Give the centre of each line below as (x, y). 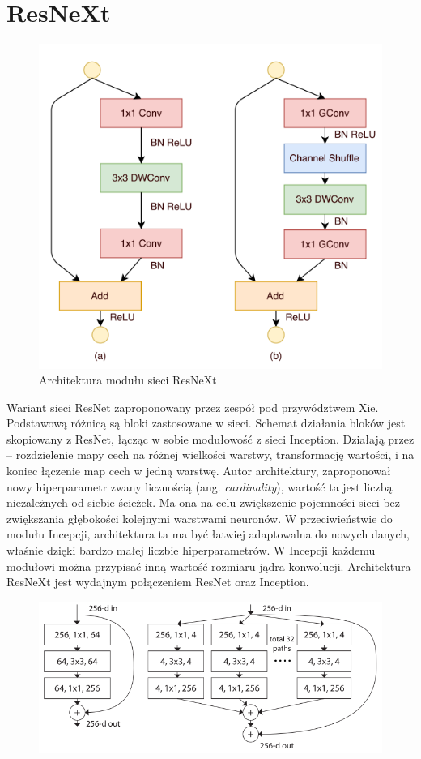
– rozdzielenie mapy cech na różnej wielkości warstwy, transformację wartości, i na (210, 455)
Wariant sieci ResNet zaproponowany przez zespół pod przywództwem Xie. (193, 407)
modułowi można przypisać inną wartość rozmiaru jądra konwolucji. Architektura (209, 566)
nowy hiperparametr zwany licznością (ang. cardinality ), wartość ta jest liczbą (200, 486)
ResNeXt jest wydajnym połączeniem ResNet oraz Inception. (158, 582)
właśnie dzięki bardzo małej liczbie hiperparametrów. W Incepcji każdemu (191, 550)
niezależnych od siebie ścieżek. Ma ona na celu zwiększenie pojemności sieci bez (204, 502)
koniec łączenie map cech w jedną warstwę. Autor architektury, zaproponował (199, 471)
